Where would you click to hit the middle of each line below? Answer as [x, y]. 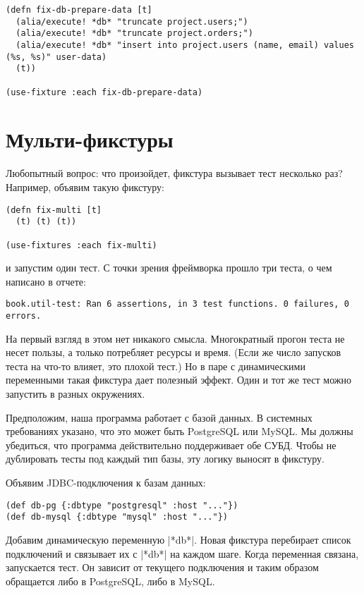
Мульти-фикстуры [90, 139]
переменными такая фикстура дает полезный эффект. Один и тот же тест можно [179, 380]
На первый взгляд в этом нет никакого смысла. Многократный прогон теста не [175, 338]
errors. [24, 316]
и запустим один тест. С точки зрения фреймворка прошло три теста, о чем [169, 268]
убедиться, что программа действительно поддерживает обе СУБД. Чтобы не [171, 445]
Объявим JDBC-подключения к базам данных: [106, 483]
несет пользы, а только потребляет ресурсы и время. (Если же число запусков [174, 352]
